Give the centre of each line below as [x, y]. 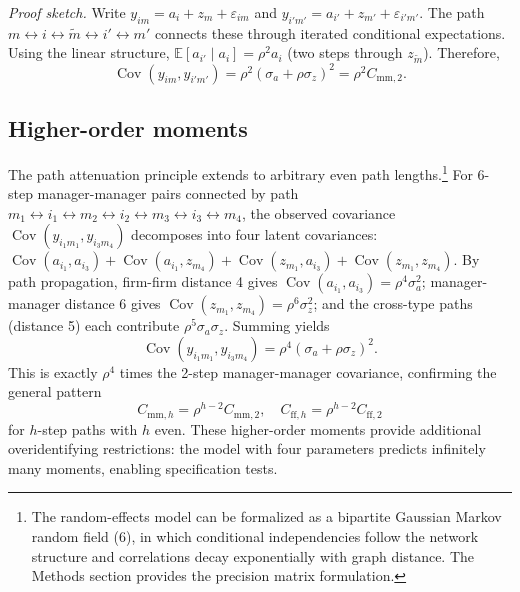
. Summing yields [277, 325]
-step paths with [87, 428]
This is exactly [53, 371]
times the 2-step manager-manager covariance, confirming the [308, 371]
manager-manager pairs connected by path [168, 193]
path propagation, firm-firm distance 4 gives [143, 281]
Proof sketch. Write [67, 12]
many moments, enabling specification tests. [143, 467]
